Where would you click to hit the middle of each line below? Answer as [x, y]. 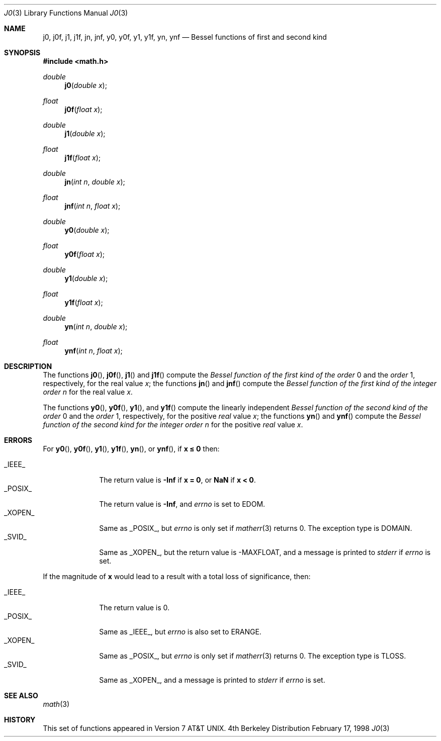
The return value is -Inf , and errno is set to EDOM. [182, 504]
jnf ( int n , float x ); [93, 206]
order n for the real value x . [88, 392]
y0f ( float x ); [85, 254]
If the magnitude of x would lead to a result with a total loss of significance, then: [177, 576]
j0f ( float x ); [83, 109]
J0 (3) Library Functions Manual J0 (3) [66, 13]
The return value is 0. [135, 608]
